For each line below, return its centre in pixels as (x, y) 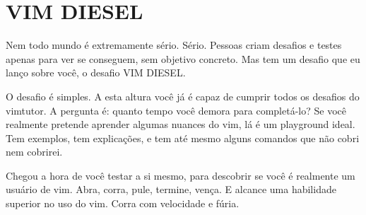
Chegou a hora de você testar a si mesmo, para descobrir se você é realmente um (181, 175)
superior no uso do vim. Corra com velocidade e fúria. (123, 203)
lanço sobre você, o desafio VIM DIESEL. (96, 72)
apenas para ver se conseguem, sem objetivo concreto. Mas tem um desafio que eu (183, 58)
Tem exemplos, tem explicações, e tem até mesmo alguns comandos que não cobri (183, 138)
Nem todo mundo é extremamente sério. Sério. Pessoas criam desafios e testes (174, 45)
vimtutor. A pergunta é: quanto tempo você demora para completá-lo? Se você (176, 110)
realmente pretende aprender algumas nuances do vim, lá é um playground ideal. (181, 124)
